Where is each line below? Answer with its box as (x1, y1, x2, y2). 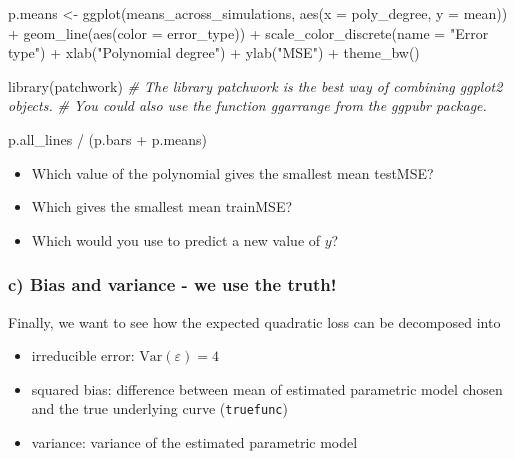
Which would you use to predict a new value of (31, 229, 321, 250)
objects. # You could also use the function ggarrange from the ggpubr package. (8, 95, 487, 116)
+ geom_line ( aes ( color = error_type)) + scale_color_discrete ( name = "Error (8, 22, 489, 43)
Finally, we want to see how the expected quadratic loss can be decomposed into (8, 311, 501, 332)
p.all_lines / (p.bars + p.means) (8, 128, 208, 149)
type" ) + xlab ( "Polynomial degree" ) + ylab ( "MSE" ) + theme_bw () (8, 42, 420, 63)
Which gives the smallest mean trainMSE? (31, 196, 293, 217)
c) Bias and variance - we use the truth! (8, 272, 337, 297)
